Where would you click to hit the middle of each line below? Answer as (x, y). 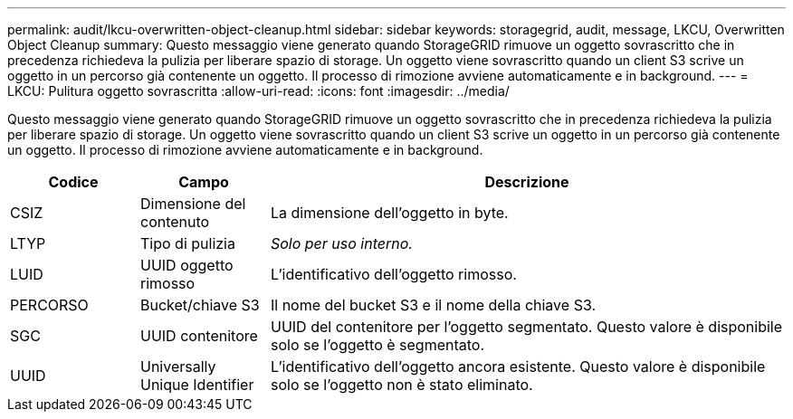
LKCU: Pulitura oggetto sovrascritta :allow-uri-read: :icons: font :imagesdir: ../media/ (258, 91)
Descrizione (527, 182)
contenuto (175, 222)
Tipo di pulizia (187, 243)
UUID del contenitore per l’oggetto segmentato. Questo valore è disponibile (526, 327)
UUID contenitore (199, 336)
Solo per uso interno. (341, 243)
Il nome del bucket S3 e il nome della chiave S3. (433, 305)
